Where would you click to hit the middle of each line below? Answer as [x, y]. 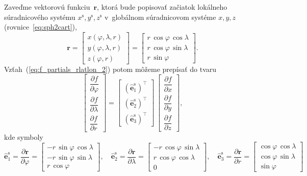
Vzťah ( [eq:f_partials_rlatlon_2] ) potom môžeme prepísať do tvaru [110, 69]
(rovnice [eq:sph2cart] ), [41, 27]
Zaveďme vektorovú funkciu [47, 7]
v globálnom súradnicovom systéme [160, 17]
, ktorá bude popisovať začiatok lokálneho [162, 7]
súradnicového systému [40, 17]
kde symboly [24, 136]
